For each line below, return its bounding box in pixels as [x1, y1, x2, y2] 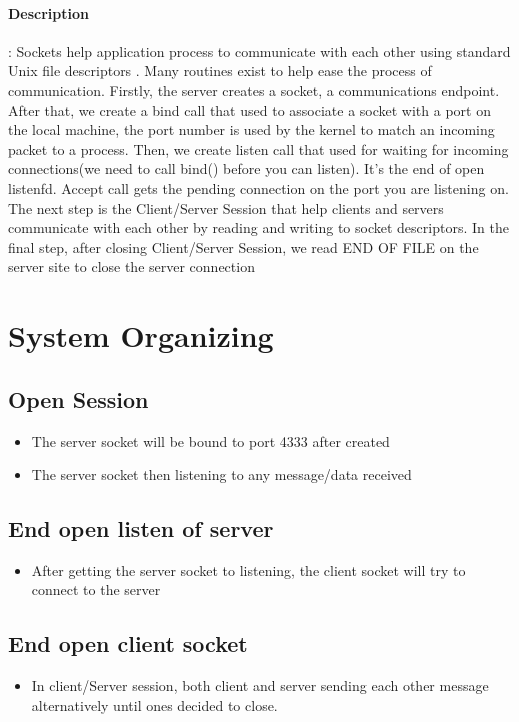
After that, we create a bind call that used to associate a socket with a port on [8, 99, 491, 120]
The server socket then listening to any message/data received [31, 464, 412, 485]
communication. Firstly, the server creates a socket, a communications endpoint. [8, 79, 500, 100]
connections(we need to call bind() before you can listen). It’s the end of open [8, 158, 485, 179]
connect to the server [31, 579, 161, 600]
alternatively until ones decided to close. [31, 694, 278, 715]
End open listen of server [8, 513, 274, 544]
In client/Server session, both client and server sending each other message [31, 675, 489, 696]
